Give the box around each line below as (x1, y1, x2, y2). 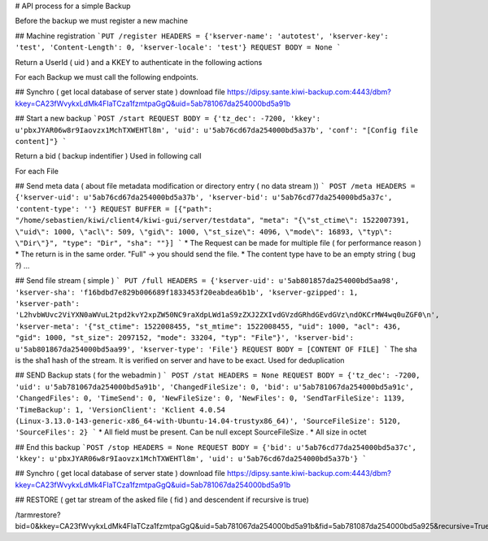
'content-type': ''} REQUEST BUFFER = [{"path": (15, 204, 213, 213)
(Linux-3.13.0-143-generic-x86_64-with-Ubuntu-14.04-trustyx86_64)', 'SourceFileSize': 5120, (15, 416, 402, 425)
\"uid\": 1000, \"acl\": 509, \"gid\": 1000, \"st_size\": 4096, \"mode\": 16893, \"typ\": (15, 227, 393, 236)
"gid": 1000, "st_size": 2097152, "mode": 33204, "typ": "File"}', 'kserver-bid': (15, 334, 354, 342)
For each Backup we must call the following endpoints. (15, 72, 198, 81)
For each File (15, 166, 59, 176)
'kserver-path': (15, 299, 81, 308)
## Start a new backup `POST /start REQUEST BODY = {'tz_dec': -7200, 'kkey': (15, 114, 321, 124)
